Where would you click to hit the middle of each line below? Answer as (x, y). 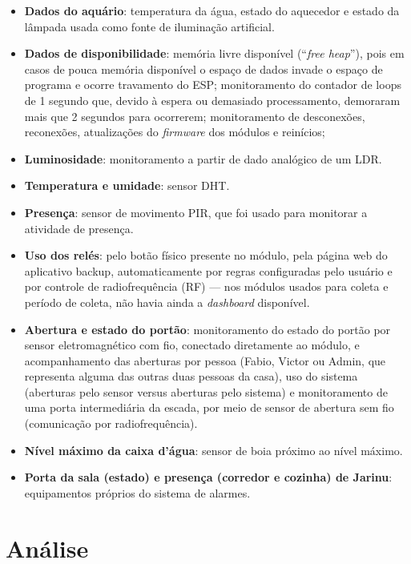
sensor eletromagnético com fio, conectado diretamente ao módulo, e (192, 345)
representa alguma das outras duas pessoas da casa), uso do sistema (191, 376)
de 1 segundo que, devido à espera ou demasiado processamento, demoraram (212, 100)
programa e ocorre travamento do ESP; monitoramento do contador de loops (213, 85)
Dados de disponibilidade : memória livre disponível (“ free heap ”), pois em (214, 53)
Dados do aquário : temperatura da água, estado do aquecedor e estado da (212, 10)
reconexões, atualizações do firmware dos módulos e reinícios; (175, 132)
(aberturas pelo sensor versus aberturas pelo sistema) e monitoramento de (206, 391)
